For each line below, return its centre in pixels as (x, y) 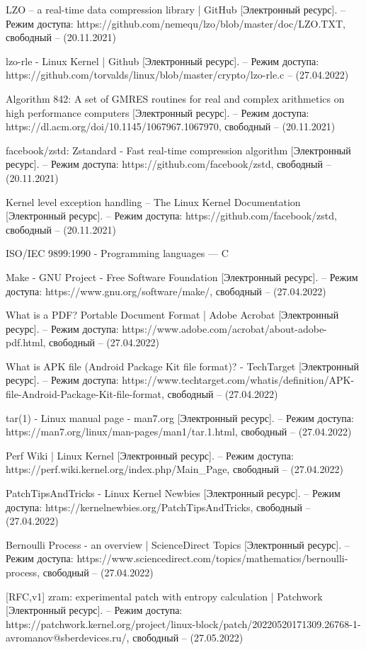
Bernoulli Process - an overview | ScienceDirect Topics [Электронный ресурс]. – (178, 544)
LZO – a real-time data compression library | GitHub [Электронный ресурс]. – (176, 9)
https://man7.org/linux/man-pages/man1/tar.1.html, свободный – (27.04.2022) (179, 432)
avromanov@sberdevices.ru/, (68, 638)
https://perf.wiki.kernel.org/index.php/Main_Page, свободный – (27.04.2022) (175, 469)
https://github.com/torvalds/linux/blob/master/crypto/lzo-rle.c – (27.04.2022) (177, 75)
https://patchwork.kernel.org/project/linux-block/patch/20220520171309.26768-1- (183, 623)
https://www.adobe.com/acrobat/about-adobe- (224, 328)
